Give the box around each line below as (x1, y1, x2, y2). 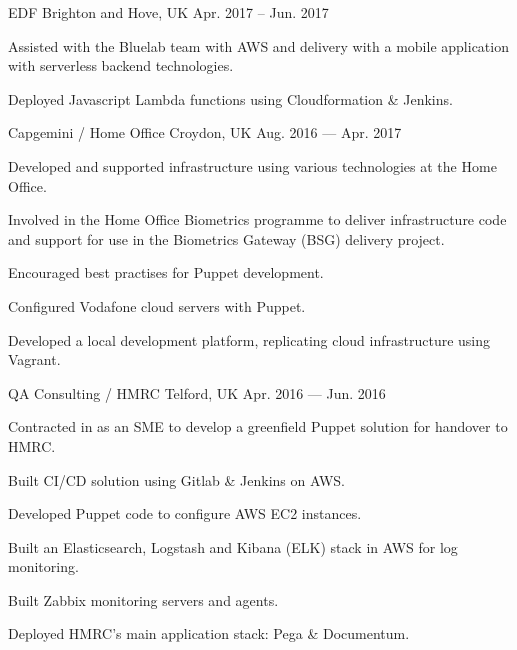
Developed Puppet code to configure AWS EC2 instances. (8, 503, 362, 524)
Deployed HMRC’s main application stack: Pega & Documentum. (8, 623, 410, 644)
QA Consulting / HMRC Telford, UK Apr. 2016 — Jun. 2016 (8, 382, 386, 403)
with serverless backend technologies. (8, 55, 234, 76)
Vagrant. (8, 349, 61, 370)
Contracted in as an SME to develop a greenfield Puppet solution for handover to (8, 416, 508, 437)
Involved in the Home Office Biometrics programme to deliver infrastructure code (8, 209, 507, 230)
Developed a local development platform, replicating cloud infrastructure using (8, 329, 491, 350)
